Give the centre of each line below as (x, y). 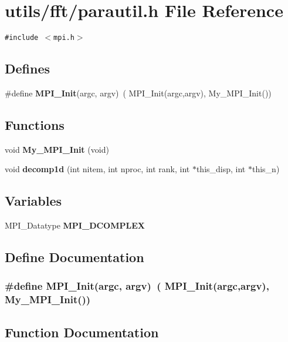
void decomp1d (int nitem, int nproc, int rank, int (97, 169)
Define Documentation (74, 257)
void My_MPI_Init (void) (57, 149)
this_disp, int (221, 169)
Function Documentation (82, 332)
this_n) (266, 169)
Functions (35, 124)
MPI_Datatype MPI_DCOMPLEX (75, 225)
